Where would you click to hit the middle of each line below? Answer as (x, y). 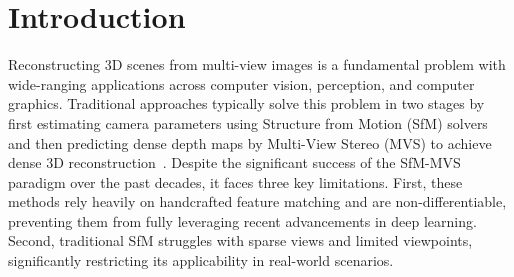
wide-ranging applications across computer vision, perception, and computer (241, 83)
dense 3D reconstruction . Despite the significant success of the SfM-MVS (234, 162)
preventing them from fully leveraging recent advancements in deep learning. (242, 220)
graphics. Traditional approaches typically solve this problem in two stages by (246, 103)
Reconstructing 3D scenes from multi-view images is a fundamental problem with (257, 64)
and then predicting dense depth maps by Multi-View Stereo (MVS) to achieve (250, 142)
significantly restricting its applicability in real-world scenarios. (201, 260)
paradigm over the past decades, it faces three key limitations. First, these (235, 181)
